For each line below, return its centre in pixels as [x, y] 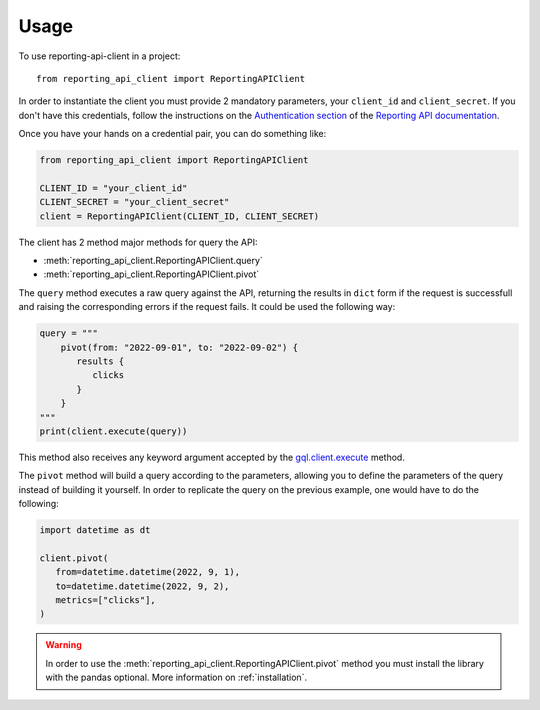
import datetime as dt [95, 530]
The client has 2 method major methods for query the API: [138, 242]
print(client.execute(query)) [113, 431]
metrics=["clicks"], [106, 600]
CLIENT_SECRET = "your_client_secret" [134, 202]
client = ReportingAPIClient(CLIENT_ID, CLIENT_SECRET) [179, 216]
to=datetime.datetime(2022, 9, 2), [142, 586]
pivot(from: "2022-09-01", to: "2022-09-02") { [179, 347]
